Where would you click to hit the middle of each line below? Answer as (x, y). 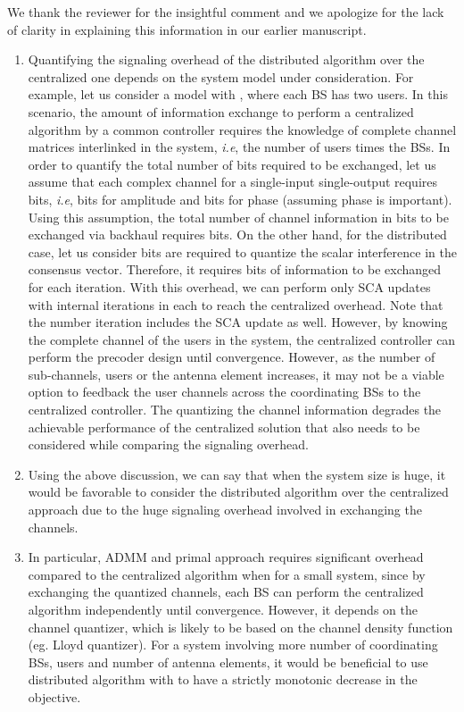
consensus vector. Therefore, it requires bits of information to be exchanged (235, 269)
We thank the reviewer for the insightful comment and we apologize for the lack (226, 12)
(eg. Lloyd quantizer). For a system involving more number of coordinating (233, 645)
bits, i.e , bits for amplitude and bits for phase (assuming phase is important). (240, 199)
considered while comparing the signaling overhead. (168, 444)
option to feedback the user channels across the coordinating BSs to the (224, 392)
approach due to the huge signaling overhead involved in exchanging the (225, 510)
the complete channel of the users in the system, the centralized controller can (242, 339)
